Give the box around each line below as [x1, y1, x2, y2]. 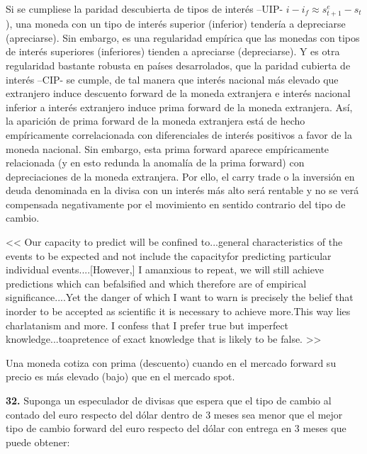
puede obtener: [6, 434, 70, 449]
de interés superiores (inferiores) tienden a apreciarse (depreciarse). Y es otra [6, 44, 340, 59]
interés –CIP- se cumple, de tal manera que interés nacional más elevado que [6, 72, 339, 86]
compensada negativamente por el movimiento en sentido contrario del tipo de [6, 196, 346, 211]
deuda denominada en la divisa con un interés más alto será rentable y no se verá [6, 183, 359, 198]
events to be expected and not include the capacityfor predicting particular [6, 248, 332, 263]
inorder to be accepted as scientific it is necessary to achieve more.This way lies [6, 304, 351, 319]
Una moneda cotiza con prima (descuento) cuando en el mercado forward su [6, 355, 337, 370]
